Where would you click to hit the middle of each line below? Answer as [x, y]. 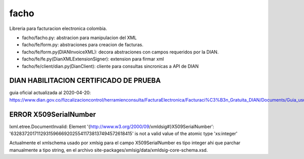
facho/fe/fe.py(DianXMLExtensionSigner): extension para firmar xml [93, 59]
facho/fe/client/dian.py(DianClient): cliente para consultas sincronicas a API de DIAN [110, 66]
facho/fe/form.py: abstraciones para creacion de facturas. [83, 45]
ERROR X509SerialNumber [53, 114]
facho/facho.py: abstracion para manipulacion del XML [79, 38]
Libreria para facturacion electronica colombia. [58, 28]
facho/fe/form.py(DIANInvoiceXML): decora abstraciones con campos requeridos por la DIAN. [120, 52]
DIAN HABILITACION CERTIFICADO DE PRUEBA [85, 81]
